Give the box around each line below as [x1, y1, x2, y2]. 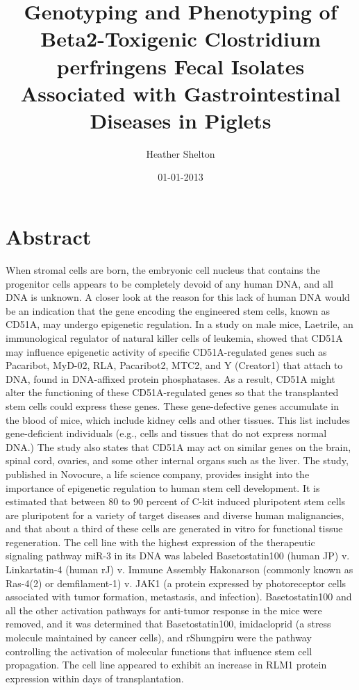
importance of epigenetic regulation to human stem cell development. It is [6, 480, 320, 495]
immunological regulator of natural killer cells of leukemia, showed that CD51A [6, 330, 343, 345]
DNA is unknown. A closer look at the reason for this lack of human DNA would [6, 290, 350, 304]
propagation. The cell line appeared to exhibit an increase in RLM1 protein [6, 657, 327, 672]
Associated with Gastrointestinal [20, 79, 341, 107]
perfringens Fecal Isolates [56, 51, 305, 80]
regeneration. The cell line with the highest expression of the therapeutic [6, 534, 315, 549]
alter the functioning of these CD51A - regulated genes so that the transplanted [6, 385, 339, 400]
